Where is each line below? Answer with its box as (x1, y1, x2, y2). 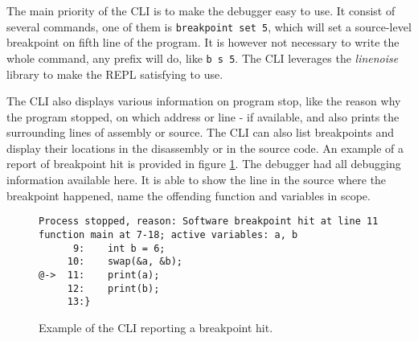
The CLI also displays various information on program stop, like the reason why (6, 92, 401, 109)
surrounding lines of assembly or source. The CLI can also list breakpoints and (6, 124, 395, 141)
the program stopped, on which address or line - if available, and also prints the (6, 108, 400, 125)
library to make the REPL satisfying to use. (6, 65, 223, 82)
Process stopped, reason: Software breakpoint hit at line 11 (39, 216, 379, 228)
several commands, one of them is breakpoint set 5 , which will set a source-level (6, 18, 412, 35)
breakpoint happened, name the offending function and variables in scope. (6, 187, 371, 203)
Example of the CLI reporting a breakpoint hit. (39, 318, 273, 335)
